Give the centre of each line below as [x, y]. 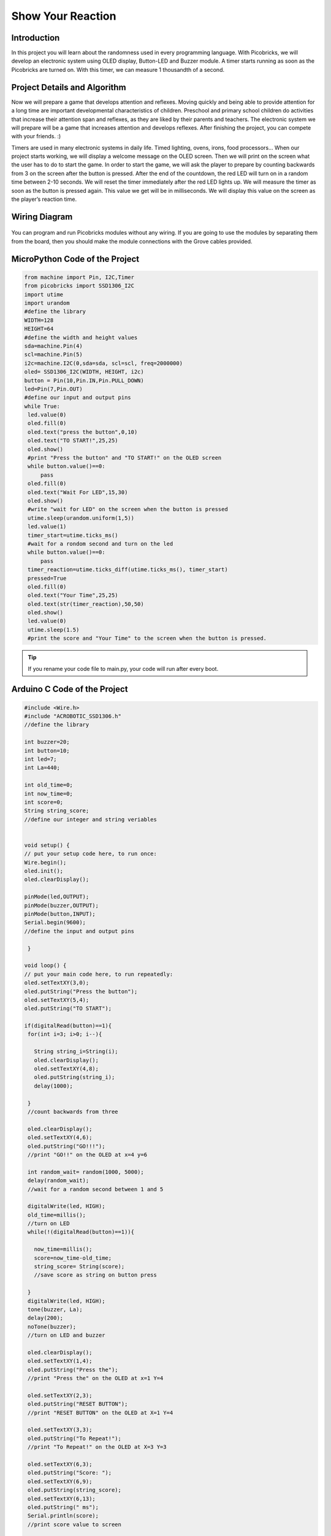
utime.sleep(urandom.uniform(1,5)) [81, 518]
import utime [44, 294]
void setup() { [47, 845]
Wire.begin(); [45, 862]
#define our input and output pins [78, 398]
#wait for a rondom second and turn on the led [101, 543]
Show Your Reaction [64, 16]
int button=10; [47, 750]
